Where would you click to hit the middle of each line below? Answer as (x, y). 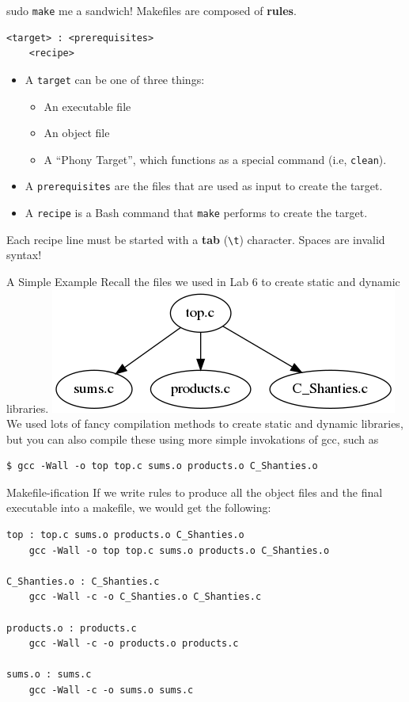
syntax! (24, 255)
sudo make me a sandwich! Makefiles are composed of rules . (151, 10)
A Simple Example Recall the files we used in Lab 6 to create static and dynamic (203, 281)
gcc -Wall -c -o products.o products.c (134, 644)
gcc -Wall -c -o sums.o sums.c (111, 690)
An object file (77, 133)
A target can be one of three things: (115, 79)
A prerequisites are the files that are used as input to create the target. (204, 186)
